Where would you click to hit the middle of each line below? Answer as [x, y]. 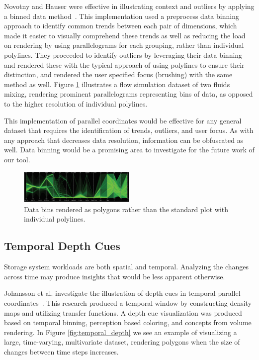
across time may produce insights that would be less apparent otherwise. [115, 276]
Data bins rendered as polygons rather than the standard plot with [126, 209]
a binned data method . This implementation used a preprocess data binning [122, 16]
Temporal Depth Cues [62, 246]
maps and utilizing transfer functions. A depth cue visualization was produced [123, 312]
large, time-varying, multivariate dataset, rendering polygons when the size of [122, 342]
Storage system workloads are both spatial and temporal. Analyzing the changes [127, 267]
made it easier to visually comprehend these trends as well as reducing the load [125, 35]
